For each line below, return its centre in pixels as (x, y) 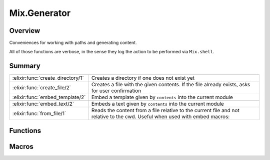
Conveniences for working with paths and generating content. (73, 43)
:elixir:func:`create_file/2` (42, 88)
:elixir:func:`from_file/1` (39, 114)
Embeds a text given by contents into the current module (158, 104)
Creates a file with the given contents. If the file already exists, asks (171, 85)
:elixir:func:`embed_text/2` (43, 104)
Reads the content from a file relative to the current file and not (165, 111)
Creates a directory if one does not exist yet (143, 78)
